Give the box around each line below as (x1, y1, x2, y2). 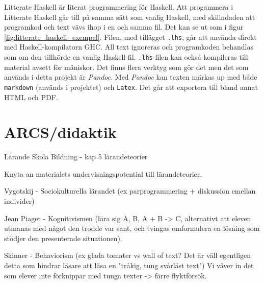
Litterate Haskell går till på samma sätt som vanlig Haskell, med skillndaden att (4, 11, 255, 22)
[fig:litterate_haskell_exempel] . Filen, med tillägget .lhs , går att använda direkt (4, 31, 257, 42)
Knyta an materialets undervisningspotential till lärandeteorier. (4, 168, 202, 179)
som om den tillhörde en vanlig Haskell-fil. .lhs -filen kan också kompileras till (4, 52, 248, 62)
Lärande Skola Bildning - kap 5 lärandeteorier (4, 151, 148, 162)
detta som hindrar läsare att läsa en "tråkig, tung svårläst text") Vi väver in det (4, 260, 254, 270)
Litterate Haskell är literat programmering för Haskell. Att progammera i (4, 2, 233, 12)
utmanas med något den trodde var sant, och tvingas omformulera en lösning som (4, 223, 260, 233)
